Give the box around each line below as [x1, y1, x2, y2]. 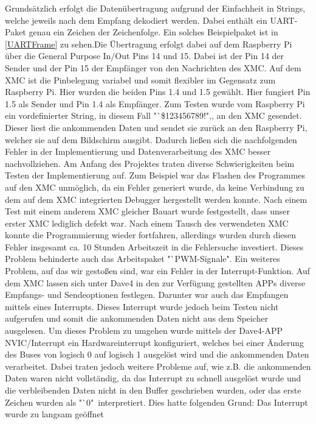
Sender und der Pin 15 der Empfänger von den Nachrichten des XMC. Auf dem [5, 61, 301, 74]
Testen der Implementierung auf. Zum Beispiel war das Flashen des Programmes [5, 169, 305, 182]
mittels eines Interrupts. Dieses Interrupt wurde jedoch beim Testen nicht [5, 300, 279, 313]
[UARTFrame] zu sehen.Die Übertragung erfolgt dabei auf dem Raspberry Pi [5, 37, 292, 50]
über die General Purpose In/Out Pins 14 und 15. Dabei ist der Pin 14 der [5, 49, 284, 62]
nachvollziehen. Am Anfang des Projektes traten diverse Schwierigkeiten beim [5, 157, 295, 169]
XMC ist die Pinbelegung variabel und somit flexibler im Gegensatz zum [5, 73, 276, 86]
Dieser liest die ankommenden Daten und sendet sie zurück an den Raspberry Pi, [5, 121, 307, 133]
